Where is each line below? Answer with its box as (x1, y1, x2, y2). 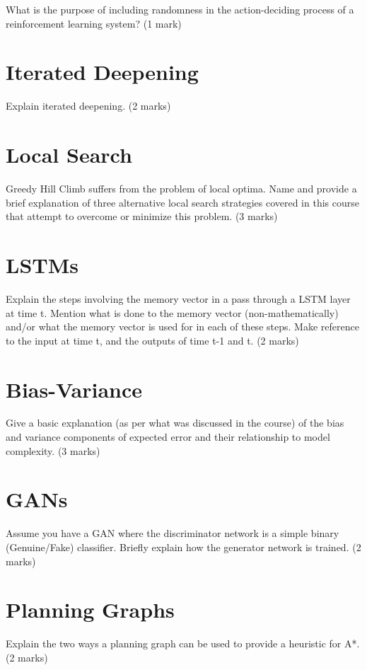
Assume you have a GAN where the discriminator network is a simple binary (6, 526, 339, 541)
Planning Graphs (6, 595, 175, 624)
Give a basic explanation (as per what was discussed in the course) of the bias (6, 415, 344, 430)
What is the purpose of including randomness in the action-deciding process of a (6, 2, 354, 16)
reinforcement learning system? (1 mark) (6, 16, 182, 30)
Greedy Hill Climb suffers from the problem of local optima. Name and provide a (6, 181, 357, 196)
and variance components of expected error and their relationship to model (6, 429, 330, 444)
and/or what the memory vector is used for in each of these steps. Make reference (6, 319, 359, 334)
